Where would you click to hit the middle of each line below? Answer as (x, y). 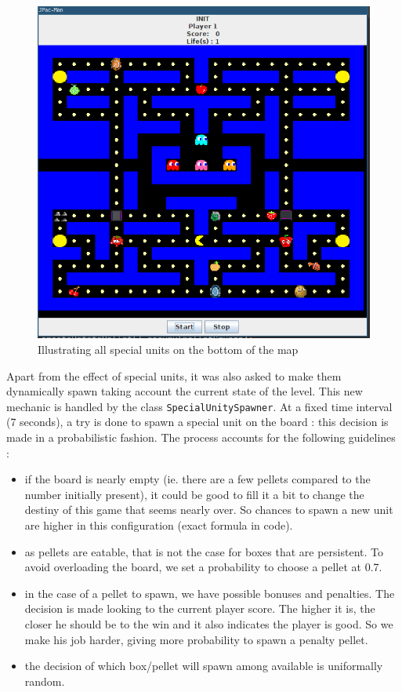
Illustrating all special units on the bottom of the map (168, 349)
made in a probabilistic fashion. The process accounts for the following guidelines (201, 437)
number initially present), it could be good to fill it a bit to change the (194, 494)
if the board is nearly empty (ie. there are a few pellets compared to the (197, 479)
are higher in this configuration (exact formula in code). (159, 524)
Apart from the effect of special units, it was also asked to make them (174, 375)
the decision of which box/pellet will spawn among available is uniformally (204, 666)
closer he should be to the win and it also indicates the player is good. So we (209, 623)
